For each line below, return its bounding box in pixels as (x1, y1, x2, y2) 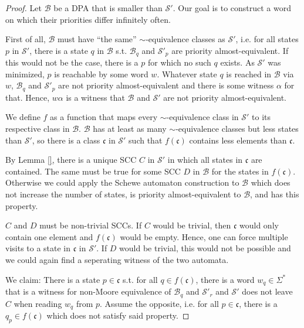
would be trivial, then (153, 219, 231, 231)
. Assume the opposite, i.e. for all (100, 297, 219, 309)
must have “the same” (58, 33, 137, 45)
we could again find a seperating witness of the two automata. (5, 254, 229, 265)
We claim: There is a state (5, 273, 100, 285)
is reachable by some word (54, 67, 148, 80)
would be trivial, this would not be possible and (119, 242, 291, 254)
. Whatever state (157, 67, 217, 80)
